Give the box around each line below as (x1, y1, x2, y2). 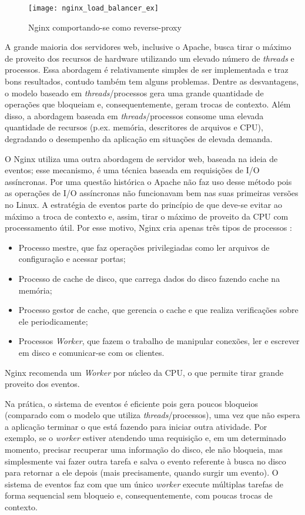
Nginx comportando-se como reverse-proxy (28, 21, 182, 33)
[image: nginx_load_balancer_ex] (28, 4, 159, 12)
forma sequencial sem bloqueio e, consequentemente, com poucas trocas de (5, 489, 273, 501)
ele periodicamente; (18, 315, 88, 327)
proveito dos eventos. (5, 378, 80, 390)
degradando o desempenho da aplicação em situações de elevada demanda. (5, 133, 273, 144)
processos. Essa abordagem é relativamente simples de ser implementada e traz (5, 63, 289, 76)
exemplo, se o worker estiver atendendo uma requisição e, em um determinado (5, 432, 286, 444)
